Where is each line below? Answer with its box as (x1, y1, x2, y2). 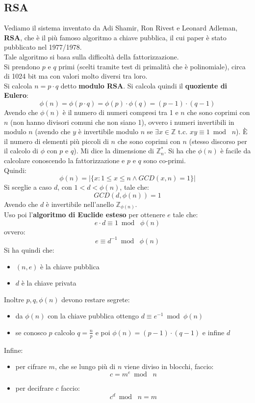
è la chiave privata (21, 278, 76, 288)
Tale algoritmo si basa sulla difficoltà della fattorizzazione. (4, 51, 179, 61)
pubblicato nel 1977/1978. (4, 42, 82, 52)
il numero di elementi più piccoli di (4, 136, 109, 146)
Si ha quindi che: (4, 244, 54, 255)
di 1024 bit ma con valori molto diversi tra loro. (4, 71, 148, 81)
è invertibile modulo (78, 126, 138, 137)
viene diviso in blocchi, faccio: (124, 361, 214, 372)
